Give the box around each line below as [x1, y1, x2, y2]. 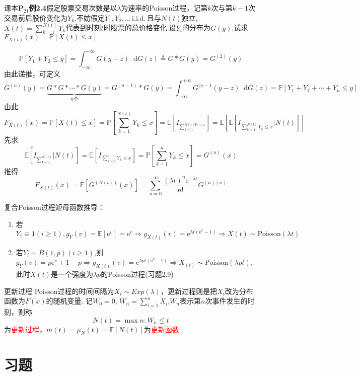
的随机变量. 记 [46, 295, 93, 306]
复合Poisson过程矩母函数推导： [4, 202, 105, 212]
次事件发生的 [205, 295, 248, 306]
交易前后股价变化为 [4, 12, 67, 23]
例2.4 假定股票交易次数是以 [29, 3, 117, 13]
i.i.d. [132, 15, 146, 22]
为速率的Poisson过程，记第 [121, 3, 208, 13]
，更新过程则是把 [160, 285, 217, 296]
